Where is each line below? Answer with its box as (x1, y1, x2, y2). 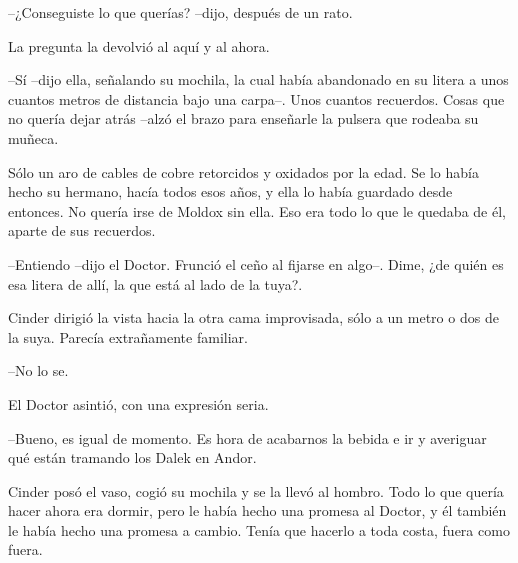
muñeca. (8, 127, 59, 148)
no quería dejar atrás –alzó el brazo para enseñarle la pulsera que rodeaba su (8, 108, 479, 129)
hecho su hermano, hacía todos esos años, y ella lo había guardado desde (8, 181, 453, 202)
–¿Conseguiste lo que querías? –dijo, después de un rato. (8, 2, 353, 22)
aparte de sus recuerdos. (8, 220, 156, 241)
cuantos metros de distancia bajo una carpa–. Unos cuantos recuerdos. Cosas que (8, 88, 505, 109)
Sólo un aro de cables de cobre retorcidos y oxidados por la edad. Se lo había (8, 161, 479, 182)
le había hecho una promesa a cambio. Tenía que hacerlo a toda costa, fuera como (8, 519, 510, 540)
